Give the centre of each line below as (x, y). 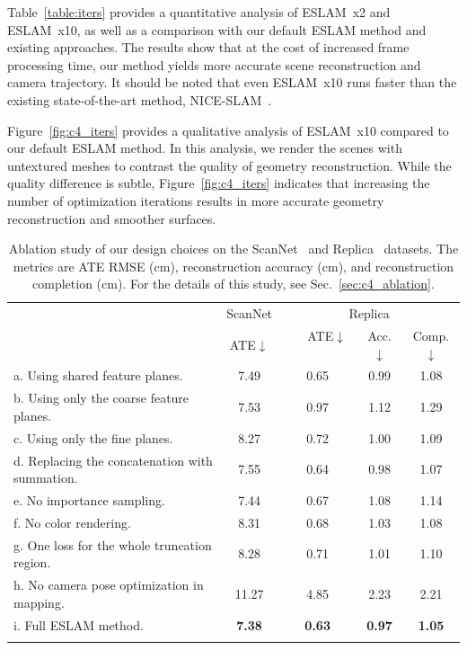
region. (32, 562)
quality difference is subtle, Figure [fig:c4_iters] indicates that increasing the (219, 183)
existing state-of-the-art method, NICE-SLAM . (140, 99)
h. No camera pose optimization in (109, 585)
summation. (46, 478)
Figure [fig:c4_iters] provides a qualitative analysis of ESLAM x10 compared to (228, 130)
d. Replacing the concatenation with (113, 460)
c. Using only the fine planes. (93, 437)
